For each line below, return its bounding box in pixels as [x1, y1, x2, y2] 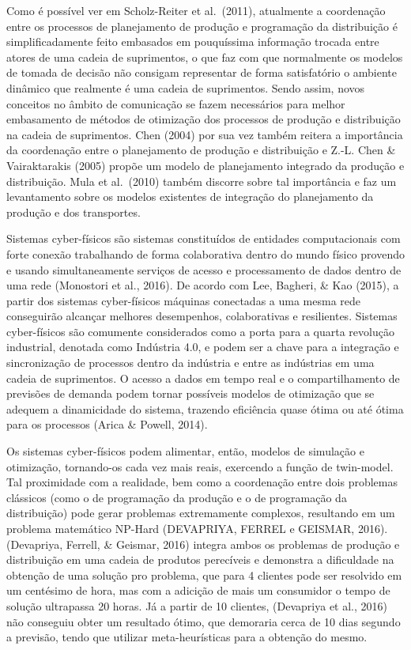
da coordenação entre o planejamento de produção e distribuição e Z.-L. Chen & [6, 142, 396, 158]
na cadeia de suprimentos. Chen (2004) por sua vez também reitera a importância [6, 126, 403, 142]
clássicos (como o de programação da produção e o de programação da [6, 489, 347, 505]
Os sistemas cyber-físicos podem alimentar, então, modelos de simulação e [6, 443, 364, 459]
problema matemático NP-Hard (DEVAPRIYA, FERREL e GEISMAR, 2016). [6, 520, 388, 536]
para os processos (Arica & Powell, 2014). [6, 416, 208, 433]
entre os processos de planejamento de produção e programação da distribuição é [6, 17, 398, 34]
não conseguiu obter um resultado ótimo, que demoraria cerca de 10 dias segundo [6, 613, 401, 629]
